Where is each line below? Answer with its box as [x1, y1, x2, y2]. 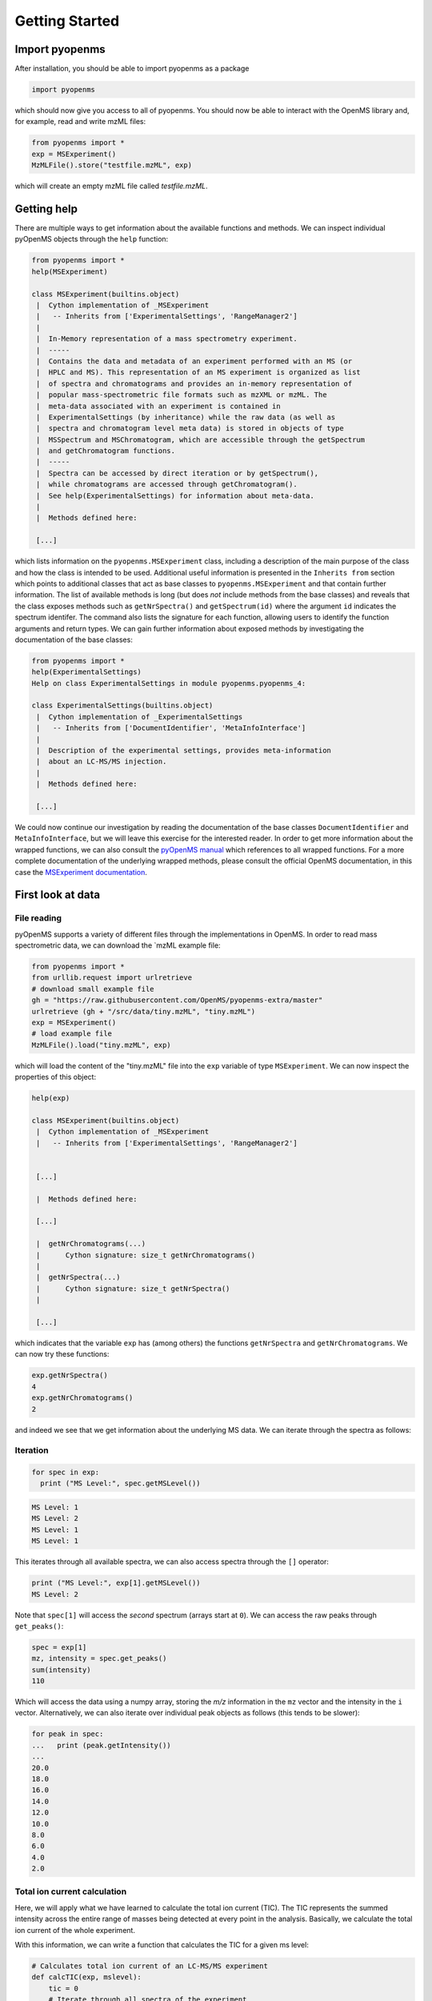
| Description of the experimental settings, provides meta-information [36, 746, 332, 756]
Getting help [14, 202, 78, 215]
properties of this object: [14, 1073, 96, 1082]
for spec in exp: [31, 1468, 100, 1477]
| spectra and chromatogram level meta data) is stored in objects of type [36, 424, 344, 433]
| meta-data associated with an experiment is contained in [36, 401, 281, 411]
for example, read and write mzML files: [14, 117, 146, 126]
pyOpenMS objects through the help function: [14, 235, 169, 244]
